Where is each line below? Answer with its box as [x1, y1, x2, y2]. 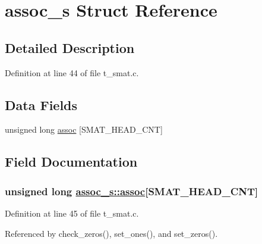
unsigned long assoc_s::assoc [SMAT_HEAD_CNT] [5, 183, 258, 198]
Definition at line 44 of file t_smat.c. [5, 66, 139, 79]
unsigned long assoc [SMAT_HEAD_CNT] [5, 123, 163, 136]
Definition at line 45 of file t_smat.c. [5, 207, 139, 219]
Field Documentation [5, 152, 138, 171]
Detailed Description [5, 38, 135, 57]
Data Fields [5, 95, 78, 114]
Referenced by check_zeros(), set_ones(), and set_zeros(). [5, 227, 218, 239]
